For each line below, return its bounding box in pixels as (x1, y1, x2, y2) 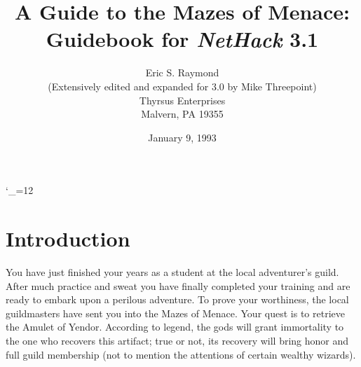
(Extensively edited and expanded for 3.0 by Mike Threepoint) (48, 78, 317, 93)
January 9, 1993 (148, 130, 217, 144)
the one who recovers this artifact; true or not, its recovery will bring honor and (6, 333, 349, 347)
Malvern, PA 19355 (141, 106, 224, 121)
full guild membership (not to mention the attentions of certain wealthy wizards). (6, 347, 356, 361)
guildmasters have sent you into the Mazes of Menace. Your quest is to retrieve (6, 305, 345, 320)
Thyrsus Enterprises (139, 92, 226, 107)
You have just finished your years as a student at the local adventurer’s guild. (6, 265, 339, 279)
